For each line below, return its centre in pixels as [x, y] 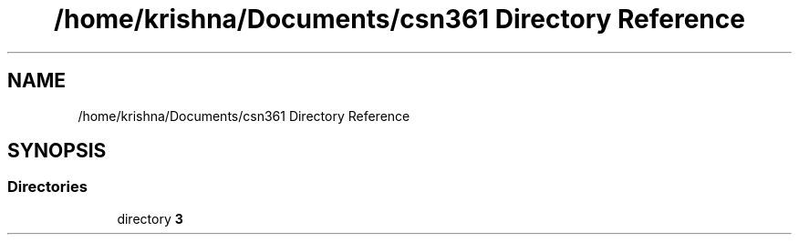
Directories [47, 187]
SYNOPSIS [57, 151]
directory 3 [150, 218]
